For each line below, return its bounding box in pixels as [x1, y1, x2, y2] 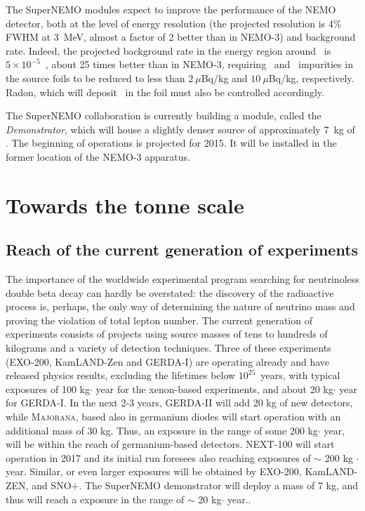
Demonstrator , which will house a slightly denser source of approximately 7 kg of [6, 121, 355, 136]
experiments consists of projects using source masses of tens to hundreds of [6, 326, 328, 341]
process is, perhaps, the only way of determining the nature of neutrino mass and [6, 299, 355, 314]
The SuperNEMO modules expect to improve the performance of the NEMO [6, 2, 336, 16]
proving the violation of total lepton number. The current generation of [6, 312, 312, 327]
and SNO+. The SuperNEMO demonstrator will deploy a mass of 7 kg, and [32, 478, 359, 493]
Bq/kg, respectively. [268, 70, 354, 85]
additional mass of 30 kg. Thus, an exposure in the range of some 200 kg [6, 423, 318, 437]
